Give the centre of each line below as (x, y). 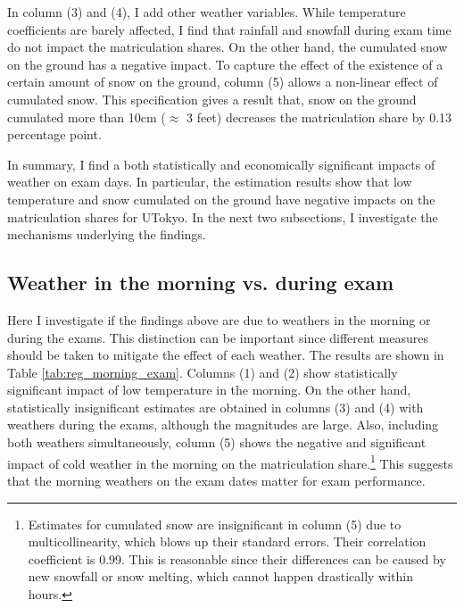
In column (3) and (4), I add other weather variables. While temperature (207, 12)
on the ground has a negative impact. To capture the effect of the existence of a (225, 64)
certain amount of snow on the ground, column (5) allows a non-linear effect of (223, 82)
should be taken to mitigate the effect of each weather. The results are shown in (226, 355)
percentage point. (54, 134)
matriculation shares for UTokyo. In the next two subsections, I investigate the (223, 217)
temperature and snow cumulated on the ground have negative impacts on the (221, 199)
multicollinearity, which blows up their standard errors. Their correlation (227, 541)
